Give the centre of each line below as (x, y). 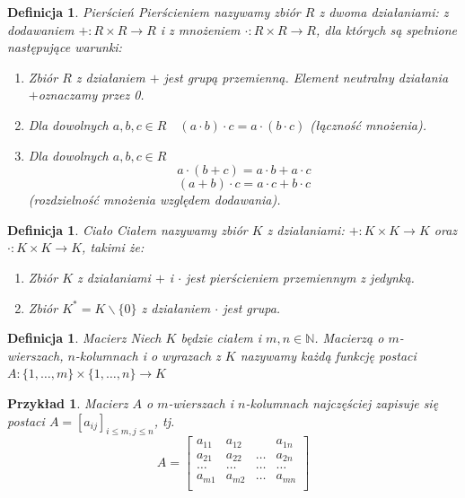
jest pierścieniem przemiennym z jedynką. (300, 277)
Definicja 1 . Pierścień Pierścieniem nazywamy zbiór (154, 12)
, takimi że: (113, 247)
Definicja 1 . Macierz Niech (84, 338)
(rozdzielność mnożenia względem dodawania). (154, 200)
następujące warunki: (65, 47)
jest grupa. (252, 307)
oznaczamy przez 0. (91, 95)
